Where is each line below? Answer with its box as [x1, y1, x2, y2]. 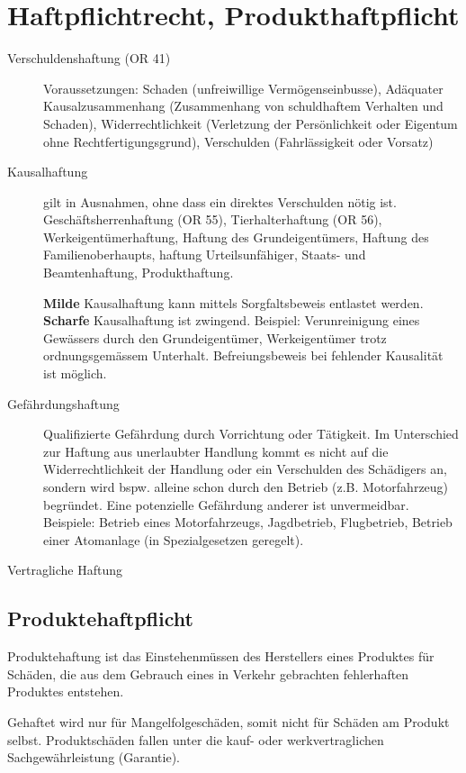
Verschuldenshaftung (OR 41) [7, 49, 171, 68]
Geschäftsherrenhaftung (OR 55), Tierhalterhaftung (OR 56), [43, 210, 382, 229]
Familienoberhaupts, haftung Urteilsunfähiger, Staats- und [43, 245, 366, 264]
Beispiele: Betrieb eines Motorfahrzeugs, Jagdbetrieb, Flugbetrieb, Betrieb [43, 513, 453, 532]
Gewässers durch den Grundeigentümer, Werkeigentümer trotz [43, 328, 387, 347]
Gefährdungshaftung [7, 394, 120, 413]
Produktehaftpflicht [7, 605, 193, 632]
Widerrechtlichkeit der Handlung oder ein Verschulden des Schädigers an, [43, 459, 447, 478]
